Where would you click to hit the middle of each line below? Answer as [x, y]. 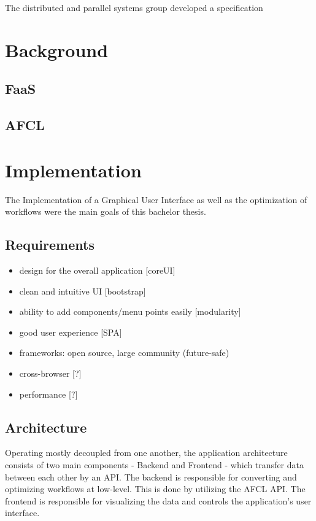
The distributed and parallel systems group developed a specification [134, 7]
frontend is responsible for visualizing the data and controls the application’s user [158, 500]
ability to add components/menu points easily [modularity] [130, 311]
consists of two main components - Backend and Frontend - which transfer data [154, 465]
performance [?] [48, 394]
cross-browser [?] [50, 373]
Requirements [50, 245]
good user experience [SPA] [71, 332]
